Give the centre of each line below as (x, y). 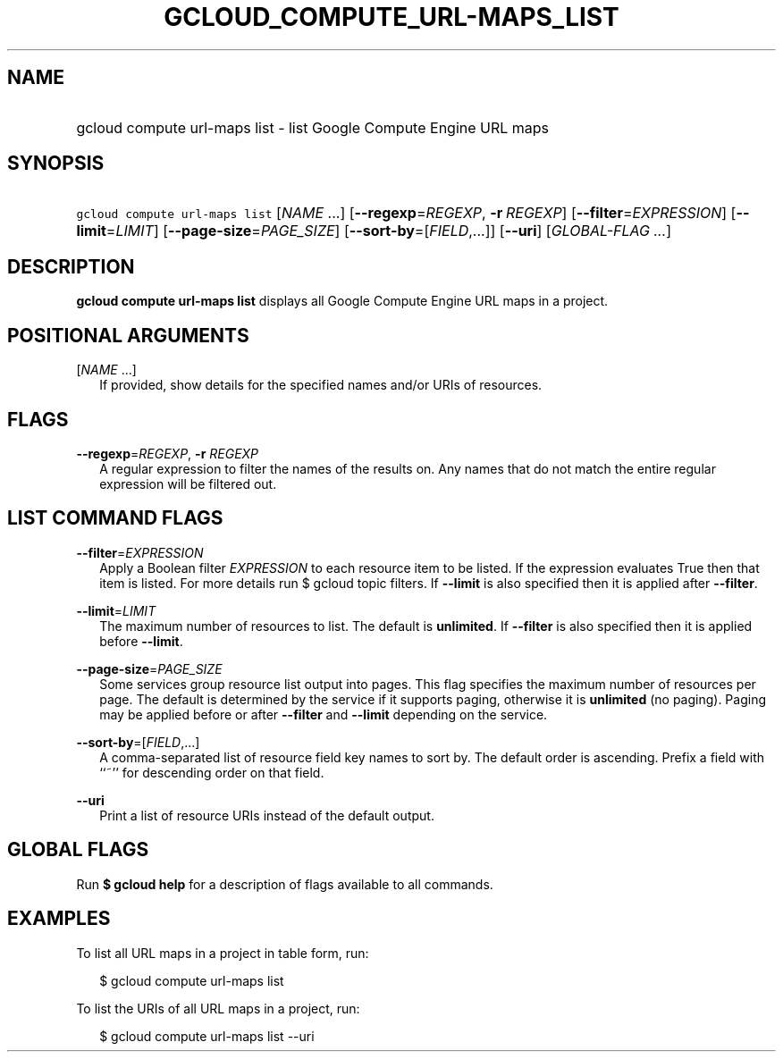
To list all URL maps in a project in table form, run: (223, 953)
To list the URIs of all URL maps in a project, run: (218, 1008)
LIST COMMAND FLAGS (115, 518)
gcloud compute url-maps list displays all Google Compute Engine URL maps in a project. (342, 301)
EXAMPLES (59, 919)
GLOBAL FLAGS (78, 850)
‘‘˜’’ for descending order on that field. (212, 772)
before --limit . (141, 641)
